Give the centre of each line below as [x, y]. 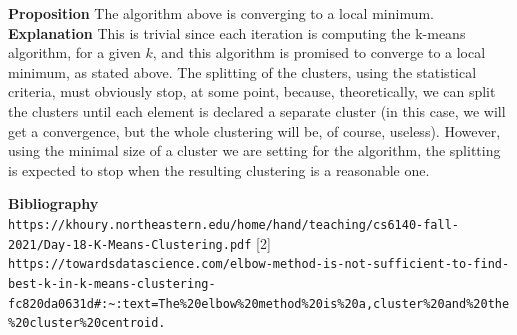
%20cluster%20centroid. [87, 323]
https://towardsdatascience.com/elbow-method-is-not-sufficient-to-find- [259, 264]
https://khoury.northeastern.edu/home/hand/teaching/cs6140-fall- [234, 224]
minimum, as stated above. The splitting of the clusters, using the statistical [242, 71]
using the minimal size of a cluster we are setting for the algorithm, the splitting [254, 150]
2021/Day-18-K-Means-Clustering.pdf [130, 244]
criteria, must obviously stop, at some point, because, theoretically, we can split [252, 91]
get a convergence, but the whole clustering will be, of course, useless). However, [254, 130]
